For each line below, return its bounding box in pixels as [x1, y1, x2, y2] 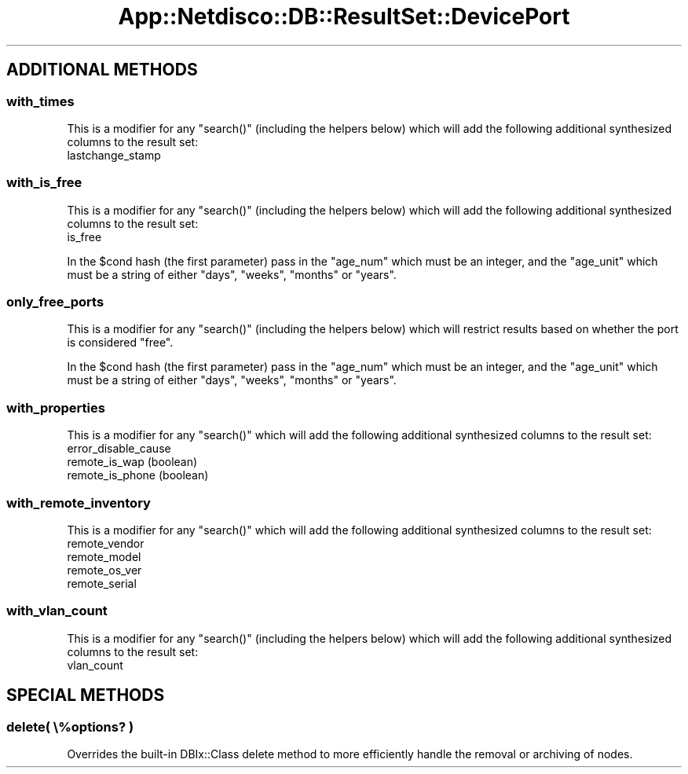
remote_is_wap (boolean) [67, 455, 198, 469]
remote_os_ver [67, 563, 142, 577]
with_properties [6, 399, 105, 416]
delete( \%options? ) [6, 718, 134, 735]
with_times [6, 93, 75, 109]
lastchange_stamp [67, 148, 161, 162]
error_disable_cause [67, 442, 171, 456]
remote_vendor [67, 536, 145, 550]
